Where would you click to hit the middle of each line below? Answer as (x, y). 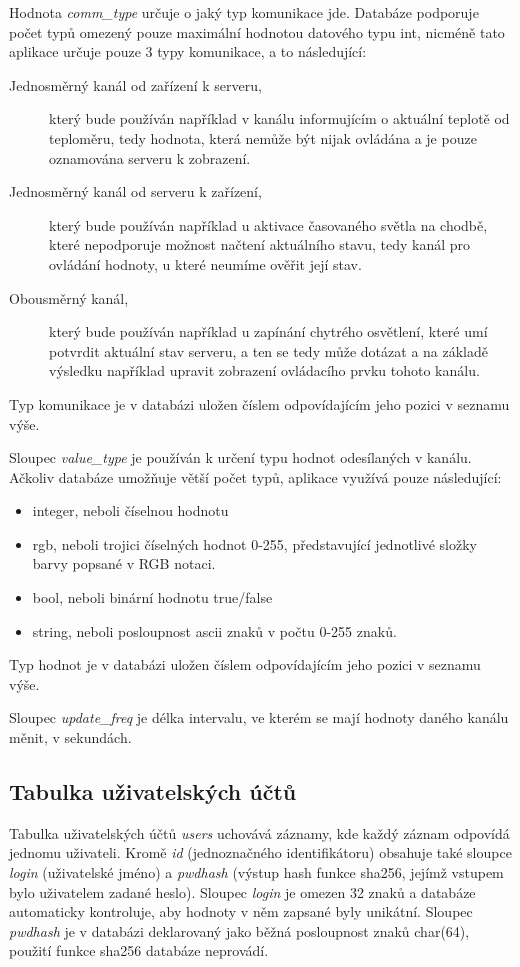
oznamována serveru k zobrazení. (150, 157)
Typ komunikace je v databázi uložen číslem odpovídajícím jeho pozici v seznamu (259, 403)
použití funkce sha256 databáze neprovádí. (139, 950)
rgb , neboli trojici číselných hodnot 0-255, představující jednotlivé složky (254, 543)
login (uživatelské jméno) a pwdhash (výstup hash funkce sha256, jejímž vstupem (256, 872)
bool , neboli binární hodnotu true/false (152, 597)
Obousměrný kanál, (69, 297)
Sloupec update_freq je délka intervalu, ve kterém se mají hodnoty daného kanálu (259, 717)
